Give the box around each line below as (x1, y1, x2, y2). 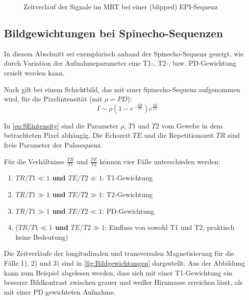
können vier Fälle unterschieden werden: (100, 156, 221, 166)
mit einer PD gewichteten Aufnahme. (4, 286, 116, 297)
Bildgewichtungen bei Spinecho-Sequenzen (4, 25, 223, 40)
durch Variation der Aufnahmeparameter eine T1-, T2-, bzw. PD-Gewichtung (4, 58, 236, 68)
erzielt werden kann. (4, 67, 65, 77)
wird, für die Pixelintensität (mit (4, 94, 102, 104)
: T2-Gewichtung (102, 189, 153, 199)
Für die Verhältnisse (4, 156, 65, 166)
